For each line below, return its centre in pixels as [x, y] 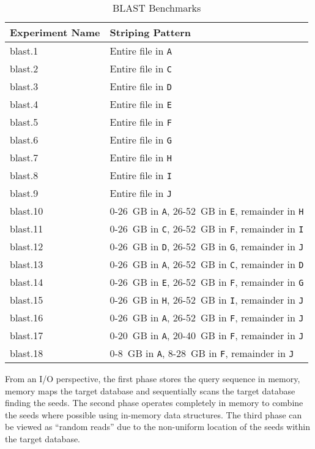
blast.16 [27, 317]
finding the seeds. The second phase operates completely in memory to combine [154, 403]
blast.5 [24, 122]
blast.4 [24, 104]
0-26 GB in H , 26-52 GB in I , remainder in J [207, 300]
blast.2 [24, 68]
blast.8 [24, 175]
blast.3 [24, 86]
